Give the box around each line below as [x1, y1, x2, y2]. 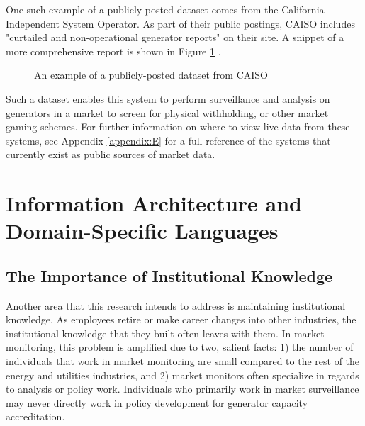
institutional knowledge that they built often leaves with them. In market [6, 325, 325, 340]
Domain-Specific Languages [6, 216, 279, 245]
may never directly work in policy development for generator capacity [6, 395, 308, 410]
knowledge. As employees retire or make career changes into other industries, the [6, 312, 356, 327]
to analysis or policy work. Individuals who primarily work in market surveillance [6, 381, 359, 396]
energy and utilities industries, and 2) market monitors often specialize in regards [6, 367, 359, 382]
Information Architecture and [6, 189, 302, 218]
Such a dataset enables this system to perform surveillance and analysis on [6, 91, 330, 106]
